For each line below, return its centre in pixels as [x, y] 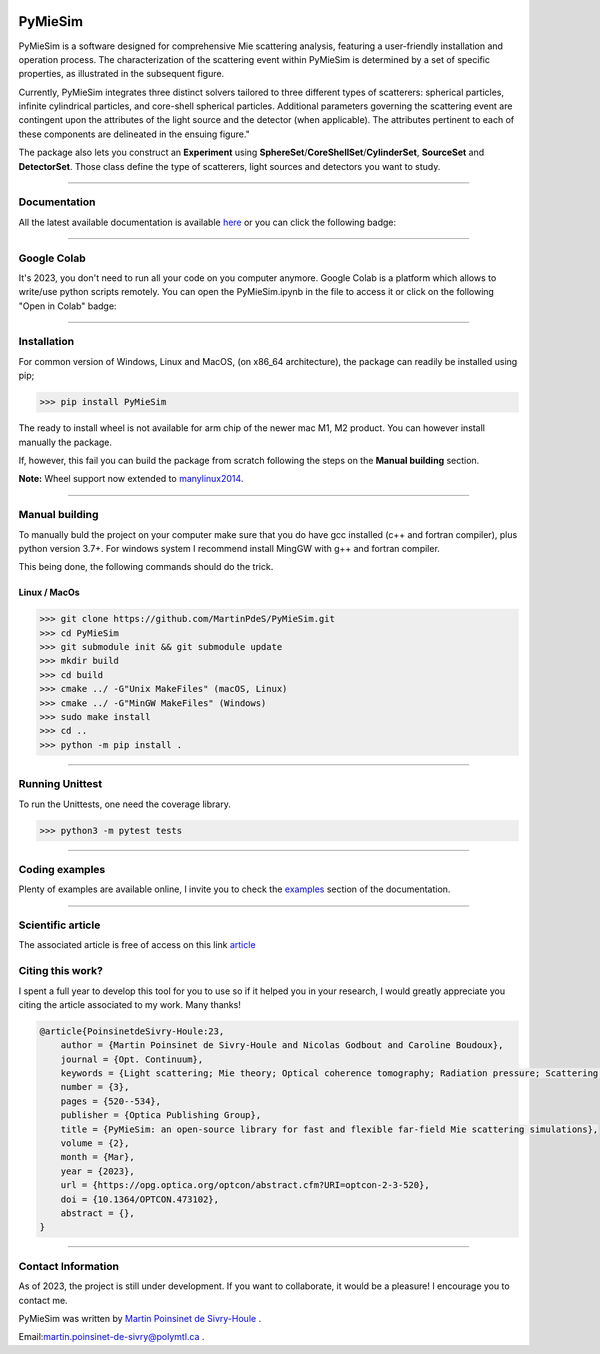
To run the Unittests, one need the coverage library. [125, 804]
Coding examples [62, 869]
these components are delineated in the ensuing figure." [134, 134]
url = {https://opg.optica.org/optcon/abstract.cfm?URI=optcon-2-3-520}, [245, 1185]
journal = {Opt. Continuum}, [132, 1059]
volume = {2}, [95, 1143]
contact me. [43, 1300]
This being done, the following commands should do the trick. [146, 567]
